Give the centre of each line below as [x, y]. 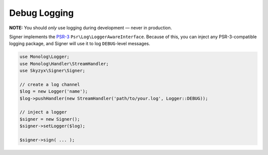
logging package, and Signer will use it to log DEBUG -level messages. [80, 44]
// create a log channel [50, 84]
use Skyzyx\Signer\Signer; [52, 71]
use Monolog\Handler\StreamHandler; [64, 64]
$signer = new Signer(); [50, 119]
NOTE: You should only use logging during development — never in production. [91, 28]
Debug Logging [41, 13]
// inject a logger [43, 112]
